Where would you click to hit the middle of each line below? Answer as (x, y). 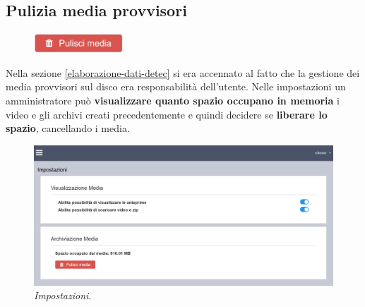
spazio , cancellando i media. (68, 128)
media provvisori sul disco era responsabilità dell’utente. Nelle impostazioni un (176, 86)
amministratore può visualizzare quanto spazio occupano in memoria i (173, 101)
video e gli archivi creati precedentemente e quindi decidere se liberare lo (167, 114)
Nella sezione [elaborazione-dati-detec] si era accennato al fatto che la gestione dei (183, 72)
